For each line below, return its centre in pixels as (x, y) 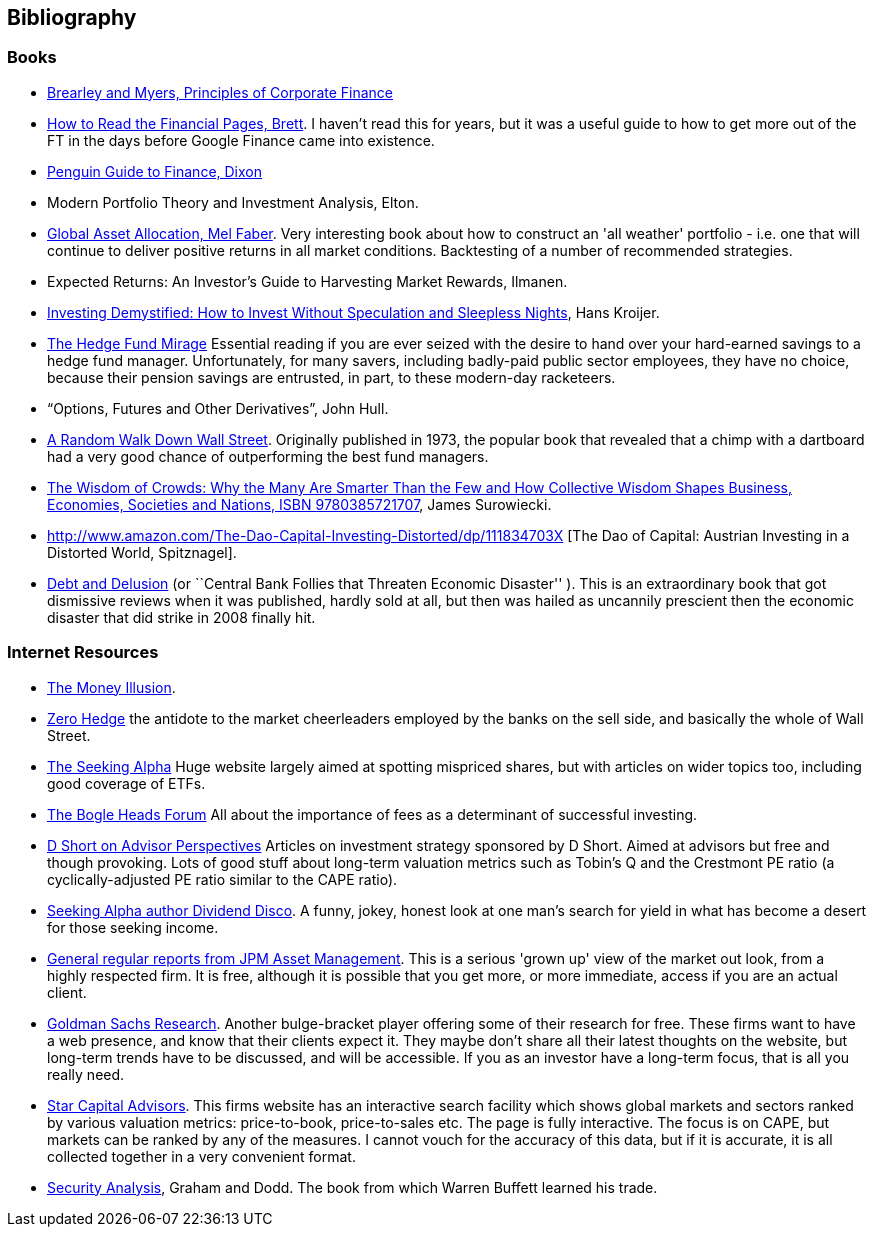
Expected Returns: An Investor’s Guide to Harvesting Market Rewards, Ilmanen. (307, 281)
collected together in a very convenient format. (201, 1156)
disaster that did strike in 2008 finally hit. (181, 617)
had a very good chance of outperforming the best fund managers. (268, 456)
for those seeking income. (133, 927)
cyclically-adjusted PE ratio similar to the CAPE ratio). (222, 879)
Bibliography (72, 17)
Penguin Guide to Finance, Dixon (155, 171)
